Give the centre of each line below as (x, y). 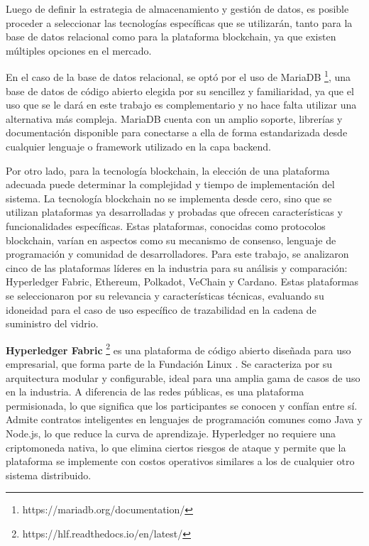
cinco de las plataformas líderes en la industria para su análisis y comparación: (177, 267)
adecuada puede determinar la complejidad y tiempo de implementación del (170, 184)
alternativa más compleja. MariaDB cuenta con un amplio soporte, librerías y (174, 118)
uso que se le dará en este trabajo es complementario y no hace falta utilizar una (181, 105)
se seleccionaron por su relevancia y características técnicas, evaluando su (165, 295)
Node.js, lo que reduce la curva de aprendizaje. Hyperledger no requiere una (171, 433)
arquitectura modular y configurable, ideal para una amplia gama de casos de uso (183, 377)
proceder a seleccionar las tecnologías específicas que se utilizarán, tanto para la (179, 22)
